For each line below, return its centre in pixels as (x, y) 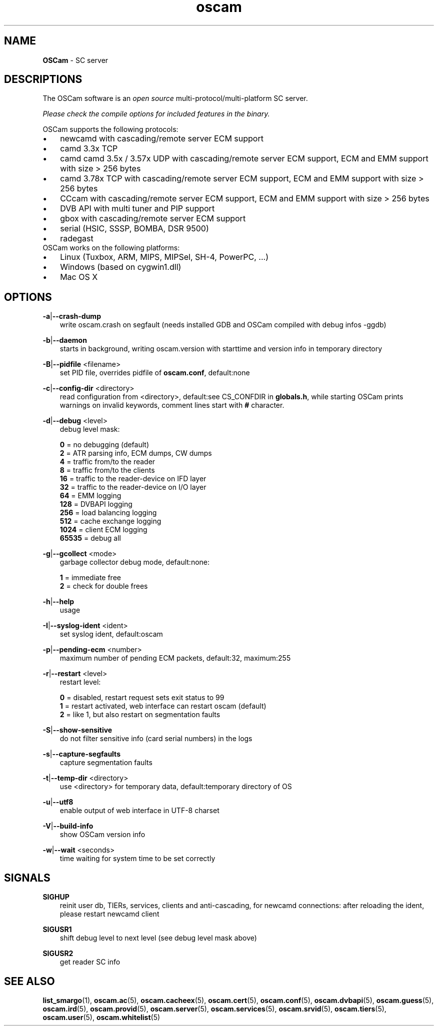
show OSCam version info (102, 835)
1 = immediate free (90, 578)
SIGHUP (56, 897)
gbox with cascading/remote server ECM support (153, 219)
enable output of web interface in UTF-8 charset (139, 811)
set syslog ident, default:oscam (111, 634)
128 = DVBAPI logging (96, 504)
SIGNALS (27, 878)
